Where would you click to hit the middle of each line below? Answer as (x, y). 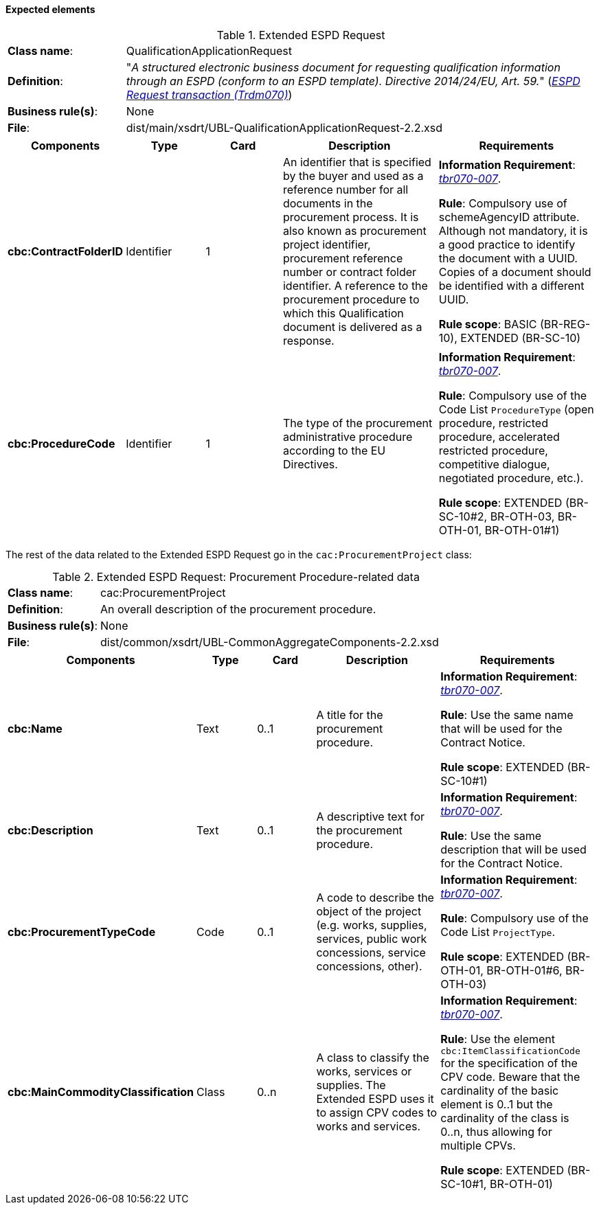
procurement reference (343, 258)
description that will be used (513, 849)
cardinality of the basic (500, 1090)
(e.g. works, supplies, (372, 925)
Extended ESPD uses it (375, 1099)
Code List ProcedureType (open (516, 409)
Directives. (310, 464)
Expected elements (50, 9)
